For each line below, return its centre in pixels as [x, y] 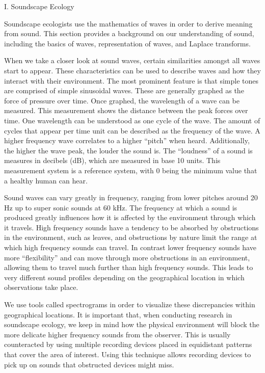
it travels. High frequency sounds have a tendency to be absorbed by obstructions [131, 227]
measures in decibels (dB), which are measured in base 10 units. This [112, 160]
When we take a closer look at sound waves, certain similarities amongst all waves [132, 60]
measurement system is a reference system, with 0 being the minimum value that [131, 170]
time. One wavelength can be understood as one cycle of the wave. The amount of [132, 120]
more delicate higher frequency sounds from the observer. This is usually [117, 334]
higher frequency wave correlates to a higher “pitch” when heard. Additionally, [127, 140]
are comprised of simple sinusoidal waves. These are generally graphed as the [124, 90]
